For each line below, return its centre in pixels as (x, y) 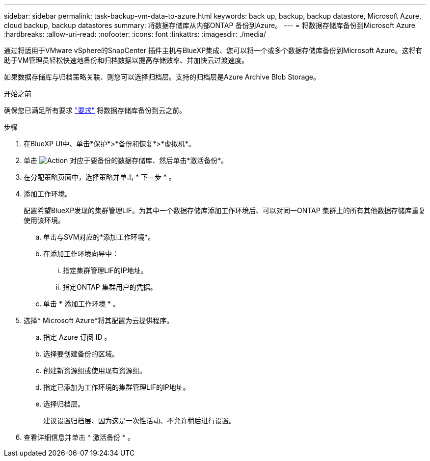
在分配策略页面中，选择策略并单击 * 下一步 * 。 (100, 177)
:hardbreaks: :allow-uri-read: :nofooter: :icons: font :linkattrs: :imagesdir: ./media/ (135, 34)
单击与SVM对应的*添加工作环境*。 (99, 237)
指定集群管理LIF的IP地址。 (105, 270)
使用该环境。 (44, 220)
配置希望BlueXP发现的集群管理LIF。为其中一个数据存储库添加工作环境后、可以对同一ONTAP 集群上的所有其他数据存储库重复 (225, 210)
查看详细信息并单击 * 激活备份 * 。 (79, 437)
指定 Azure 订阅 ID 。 (77, 337)
